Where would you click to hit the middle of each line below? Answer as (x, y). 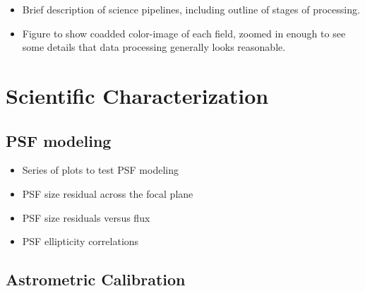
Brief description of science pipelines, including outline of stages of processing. (191, 9)
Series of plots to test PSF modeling (100, 170)
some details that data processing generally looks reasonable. (154, 47)
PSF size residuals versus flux (86, 217)
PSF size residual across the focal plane (108, 193)
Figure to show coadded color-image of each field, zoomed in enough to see (184, 33)
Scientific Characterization (137, 95)
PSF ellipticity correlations (80, 241)
